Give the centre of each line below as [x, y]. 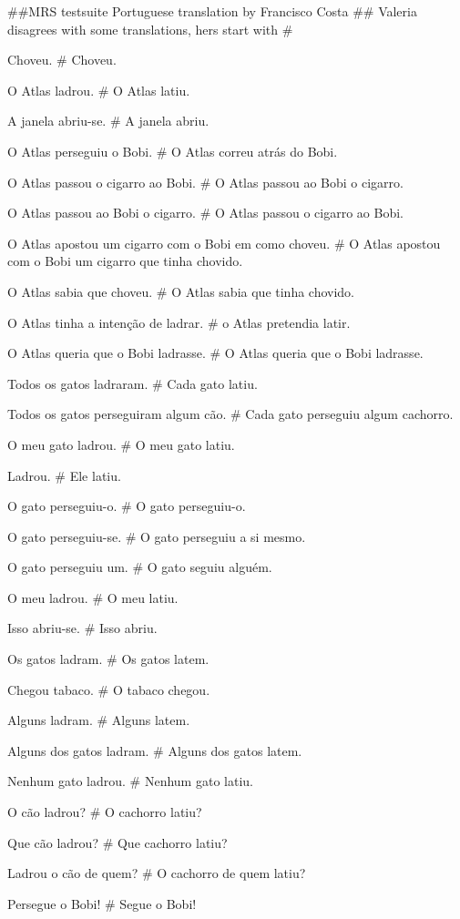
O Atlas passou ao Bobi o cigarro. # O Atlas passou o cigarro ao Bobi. [205, 213]
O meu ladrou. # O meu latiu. [93, 597]
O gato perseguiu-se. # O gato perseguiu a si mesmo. [157, 536]
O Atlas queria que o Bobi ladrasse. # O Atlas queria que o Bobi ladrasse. [215, 353]
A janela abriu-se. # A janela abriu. [108, 121]
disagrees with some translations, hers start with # [150, 29]
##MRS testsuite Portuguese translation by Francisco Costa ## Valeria [212, 11]
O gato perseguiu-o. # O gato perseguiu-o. [127, 506]
